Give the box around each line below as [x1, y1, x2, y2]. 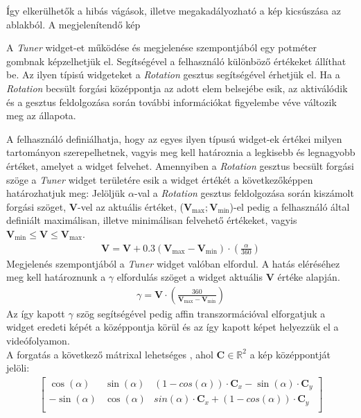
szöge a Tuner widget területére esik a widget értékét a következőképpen [6, 172, 313, 186]
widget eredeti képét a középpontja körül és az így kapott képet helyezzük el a [6, 320, 339, 334]
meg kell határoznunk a [6, 270, 106, 284]
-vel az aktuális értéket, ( [77, 199, 184, 214]
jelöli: [6, 360, 30, 375]
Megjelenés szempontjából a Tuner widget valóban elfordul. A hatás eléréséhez [6, 256, 340, 270]
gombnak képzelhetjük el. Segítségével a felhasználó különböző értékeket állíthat [6, 53, 346, 68]
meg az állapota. [6, 108, 76, 123]
